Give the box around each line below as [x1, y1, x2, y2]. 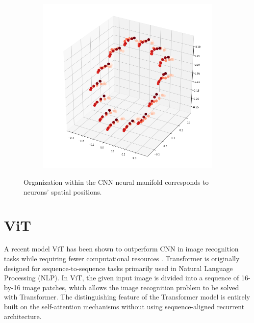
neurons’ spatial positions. [24, 186, 102, 197]
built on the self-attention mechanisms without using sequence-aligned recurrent [4, 301, 245, 311]
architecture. [4, 311, 42, 321]
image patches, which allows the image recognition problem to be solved [23, 282, 239, 292]
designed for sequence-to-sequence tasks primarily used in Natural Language [4, 263, 233, 273]
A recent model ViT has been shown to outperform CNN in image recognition [4, 244, 239, 254]
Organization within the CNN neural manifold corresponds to [24, 177, 209, 187]
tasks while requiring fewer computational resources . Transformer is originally [4, 253, 240, 263]
